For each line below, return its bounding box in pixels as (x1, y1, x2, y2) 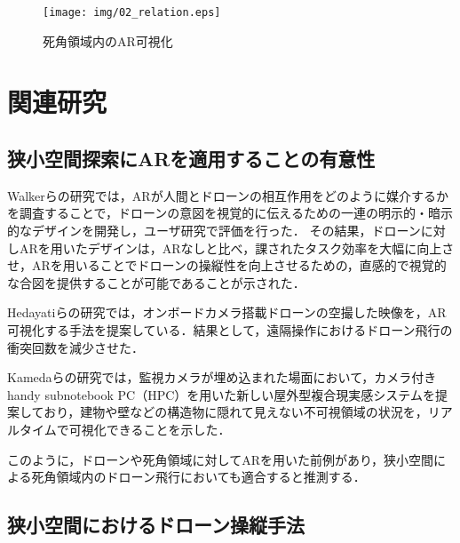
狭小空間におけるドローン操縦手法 (7, 511, 305, 539)
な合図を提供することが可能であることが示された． (7, 273, 305, 291)
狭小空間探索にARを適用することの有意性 (7, 145, 376, 172)
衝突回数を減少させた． (7, 338, 144, 356)
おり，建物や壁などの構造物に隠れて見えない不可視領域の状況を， (44, 403, 428, 421)
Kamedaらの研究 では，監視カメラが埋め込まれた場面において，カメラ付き (7, 368, 437, 387)
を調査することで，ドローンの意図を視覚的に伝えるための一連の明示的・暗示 (7, 204, 453, 222)
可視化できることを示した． (68, 419, 231, 438)
